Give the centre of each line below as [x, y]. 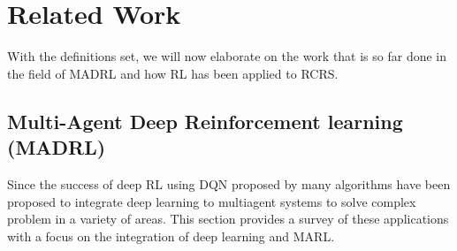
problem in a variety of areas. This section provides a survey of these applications [228, 219]
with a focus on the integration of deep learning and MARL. [171, 236]
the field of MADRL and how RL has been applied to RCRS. [173, 73]
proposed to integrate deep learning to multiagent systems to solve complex [212, 201]
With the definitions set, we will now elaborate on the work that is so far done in [227, 56]
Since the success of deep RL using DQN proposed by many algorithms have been [229, 183]
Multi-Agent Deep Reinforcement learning [205, 121]
